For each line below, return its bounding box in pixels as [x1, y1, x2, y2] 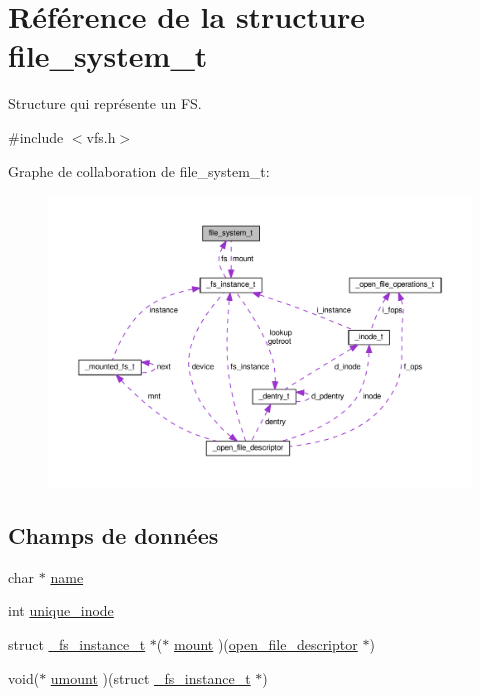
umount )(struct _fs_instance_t [50, 667, 251, 688]
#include [8, 126, 64, 147]
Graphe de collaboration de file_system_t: [8, 160, 270, 181]
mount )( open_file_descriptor [173, 633, 358, 654]
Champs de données [8, 519, 219, 550]
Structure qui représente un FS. [8, 93, 202, 114]
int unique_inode [8, 600, 114, 621]
